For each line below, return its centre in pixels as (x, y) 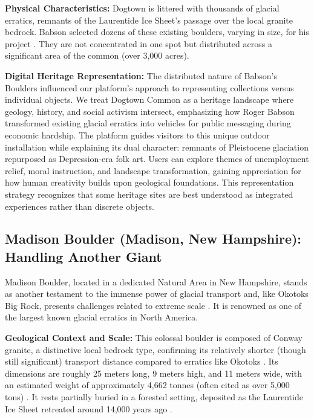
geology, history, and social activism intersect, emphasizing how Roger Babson (150, 111)
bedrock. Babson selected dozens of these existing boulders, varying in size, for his (157, 32)
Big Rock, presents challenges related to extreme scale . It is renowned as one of (153, 305)
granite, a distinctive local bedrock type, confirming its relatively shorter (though (155, 349)
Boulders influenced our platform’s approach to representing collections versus (149, 87)
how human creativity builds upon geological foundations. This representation (149, 182)
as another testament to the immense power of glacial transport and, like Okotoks (157, 294)
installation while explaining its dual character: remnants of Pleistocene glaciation (157, 147)
